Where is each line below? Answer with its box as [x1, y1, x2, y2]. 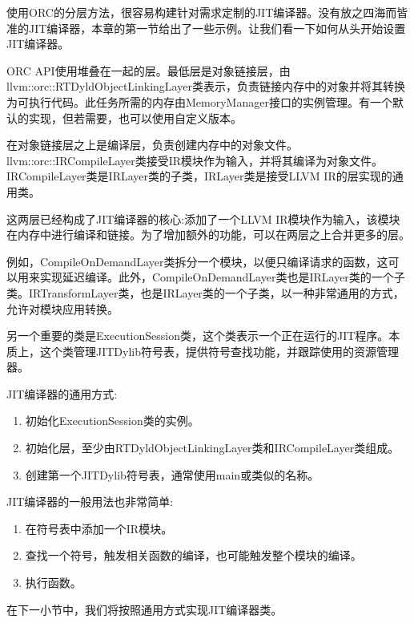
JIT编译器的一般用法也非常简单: [6, 493, 174, 510]
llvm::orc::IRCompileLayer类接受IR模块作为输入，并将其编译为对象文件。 [6, 152, 384, 168]
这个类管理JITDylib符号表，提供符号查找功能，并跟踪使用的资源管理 [39, 342, 400, 359]
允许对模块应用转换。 [6, 300, 119, 317]
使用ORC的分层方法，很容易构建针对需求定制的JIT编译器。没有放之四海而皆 [6, 4, 408, 20]
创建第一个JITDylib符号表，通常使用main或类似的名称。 [25, 466, 320, 483]
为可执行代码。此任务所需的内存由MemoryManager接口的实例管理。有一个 [6, 93, 392, 110]
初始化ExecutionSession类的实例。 [25, 412, 199, 429]
